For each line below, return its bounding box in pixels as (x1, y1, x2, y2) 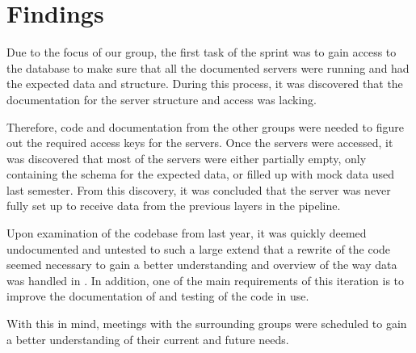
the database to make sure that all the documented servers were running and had (6, 59, 410, 76)
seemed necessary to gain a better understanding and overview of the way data (6, 256, 397, 273)
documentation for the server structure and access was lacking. (6, 90, 317, 107)
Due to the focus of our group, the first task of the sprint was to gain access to (6, 44, 397, 61)
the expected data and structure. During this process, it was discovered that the (6, 75, 403, 92)
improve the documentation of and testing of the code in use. (6, 288, 309, 305)
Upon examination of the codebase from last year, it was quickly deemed (6, 225, 367, 242)
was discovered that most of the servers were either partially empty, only (6, 149, 367, 166)
